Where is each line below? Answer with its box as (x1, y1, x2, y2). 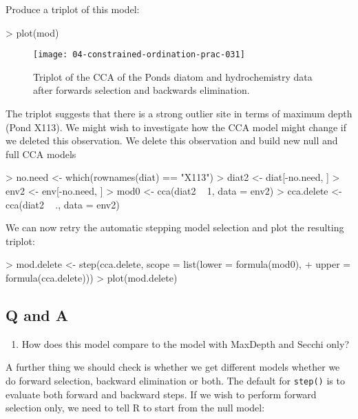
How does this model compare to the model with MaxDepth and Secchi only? (21, 336, 349, 351)
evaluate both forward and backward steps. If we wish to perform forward (6, 387, 317, 401)
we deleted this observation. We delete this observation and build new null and (6, 133, 338, 148)
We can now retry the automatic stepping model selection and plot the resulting (6, 220, 344, 235)
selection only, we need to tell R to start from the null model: (6, 400, 265, 415)
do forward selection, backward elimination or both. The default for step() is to (6, 373, 345, 387)
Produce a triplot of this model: (6, 2, 140, 16)
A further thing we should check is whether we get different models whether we (6, 360, 340, 374)
